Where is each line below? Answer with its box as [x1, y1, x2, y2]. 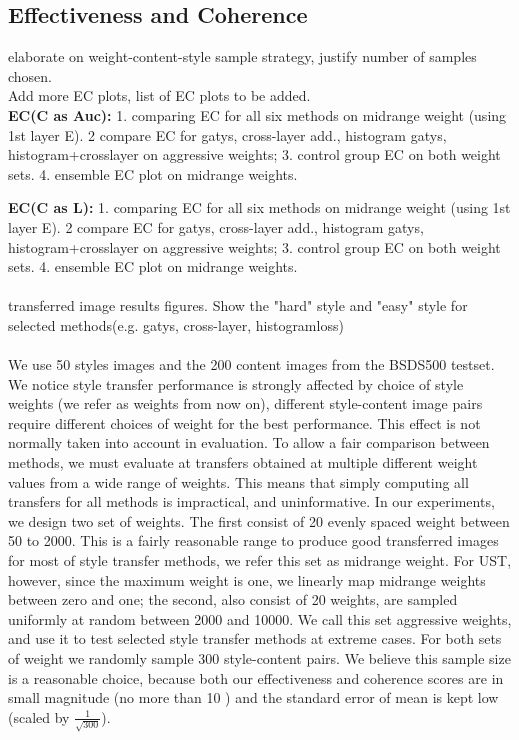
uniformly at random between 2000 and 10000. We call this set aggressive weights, [8, 608, 512, 629]
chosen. [8, 65, 53, 86]
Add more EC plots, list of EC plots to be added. [8, 85, 311, 106]
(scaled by [8, 706, 70, 727]
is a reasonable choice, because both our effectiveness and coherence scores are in [8, 667, 504, 688]
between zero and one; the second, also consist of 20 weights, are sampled [8, 589, 458, 610]
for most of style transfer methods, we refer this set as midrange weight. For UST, [8, 550, 512, 571]
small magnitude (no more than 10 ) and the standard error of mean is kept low [8, 687, 499, 708]
